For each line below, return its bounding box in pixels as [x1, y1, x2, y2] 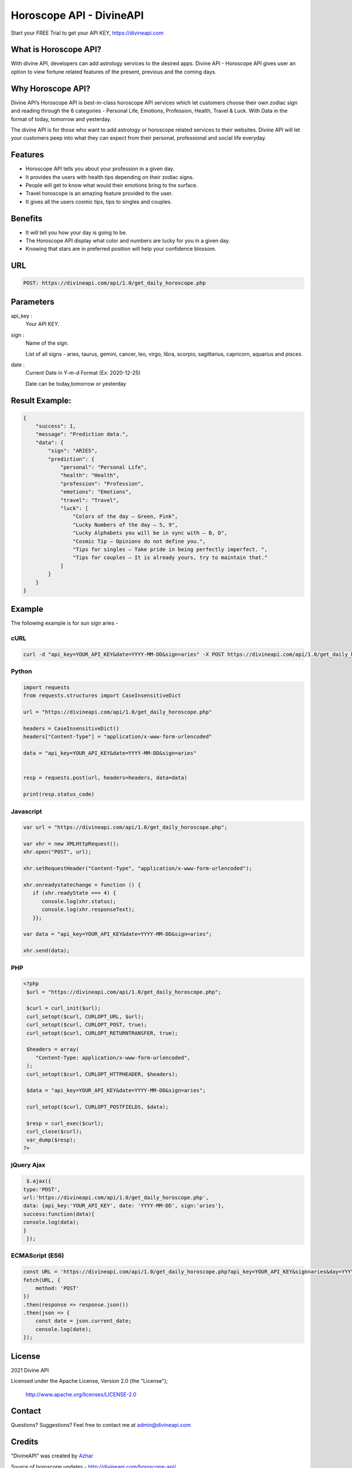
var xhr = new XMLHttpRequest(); [23, 840, 120, 847]
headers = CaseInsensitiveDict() [23, 725, 120, 732]
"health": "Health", [60, 472, 120, 479]
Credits [11, 1437, 39, 1447]
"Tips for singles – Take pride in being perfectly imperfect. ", [72, 546, 268, 553]
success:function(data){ [23, 1210, 95, 1217]
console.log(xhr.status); [42, 898, 117, 904]
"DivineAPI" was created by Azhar [11, 1452, 93, 1459]
